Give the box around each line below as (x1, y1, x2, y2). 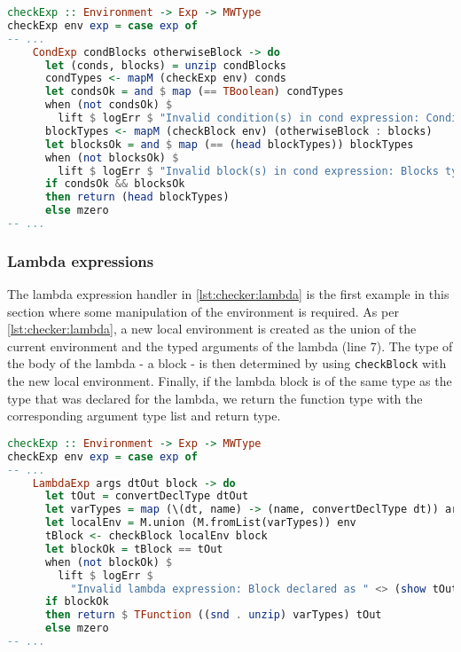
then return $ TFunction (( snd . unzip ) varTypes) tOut (44, 609, 382, 622)
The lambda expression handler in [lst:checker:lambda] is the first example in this (7, 285, 449, 303)
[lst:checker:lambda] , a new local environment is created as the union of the (7, 319, 417, 338)
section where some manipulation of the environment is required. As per (7, 302, 399, 320)
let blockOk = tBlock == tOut (44, 542, 223, 555)
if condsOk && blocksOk (44, 177, 185, 191)
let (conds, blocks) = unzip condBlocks (44, 59, 287, 72)
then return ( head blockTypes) (44, 191, 230, 204)
